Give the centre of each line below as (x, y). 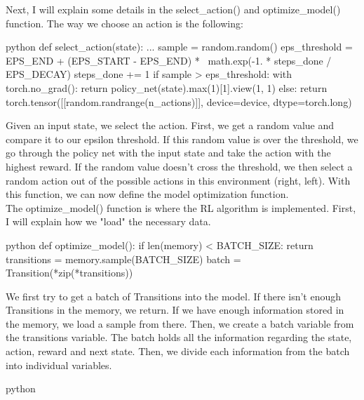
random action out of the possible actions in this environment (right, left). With (178, 180)
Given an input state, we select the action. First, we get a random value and (170, 125)
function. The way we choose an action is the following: (124, 23)
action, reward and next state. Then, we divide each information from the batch (178, 351)
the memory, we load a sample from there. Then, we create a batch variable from (180, 323)
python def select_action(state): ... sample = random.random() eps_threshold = (179, 47)
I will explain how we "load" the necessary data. (108, 221)
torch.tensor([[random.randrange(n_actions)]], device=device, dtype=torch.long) (179, 101)
